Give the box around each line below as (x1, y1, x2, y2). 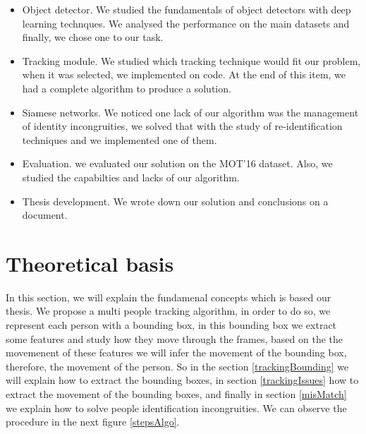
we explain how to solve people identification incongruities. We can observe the (6, 400, 347, 415)
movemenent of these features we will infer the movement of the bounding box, (6, 345, 347, 360)
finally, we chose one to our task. (22, 30, 164, 44)
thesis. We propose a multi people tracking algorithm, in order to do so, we (6, 303, 331, 318)
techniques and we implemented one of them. (22, 132, 217, 147)
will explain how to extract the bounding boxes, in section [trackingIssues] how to (6, 373, 359, 387)
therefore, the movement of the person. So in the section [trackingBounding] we (6, 358, 349, 373)
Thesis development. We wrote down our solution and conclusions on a (22, 193, 329, 208)
